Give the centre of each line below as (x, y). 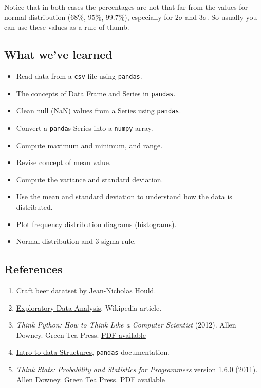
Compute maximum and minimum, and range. (89, 145)
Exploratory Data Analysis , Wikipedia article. (89, 307)
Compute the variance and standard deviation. (90, 179)
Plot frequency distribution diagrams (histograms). (96, 224)
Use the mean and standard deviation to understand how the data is (124, 197)
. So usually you (232, 17)
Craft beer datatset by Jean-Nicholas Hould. (86, 290)
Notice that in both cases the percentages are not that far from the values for (126, 7)
